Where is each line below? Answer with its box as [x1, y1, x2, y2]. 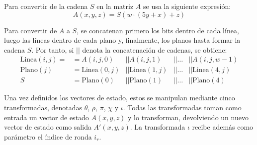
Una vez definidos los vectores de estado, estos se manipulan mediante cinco [4, 92, 235, 103]
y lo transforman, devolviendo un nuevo [128, 112, 249, 122]
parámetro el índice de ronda [4, 131, 92, 142]
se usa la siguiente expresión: [143, 1, 231, 11]
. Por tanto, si [31, 44, 74, 55]
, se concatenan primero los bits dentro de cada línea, [77, 25, 239, 35]
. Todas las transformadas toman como [123, 102, 242, 113]
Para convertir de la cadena [4, 1, 88, 11]
